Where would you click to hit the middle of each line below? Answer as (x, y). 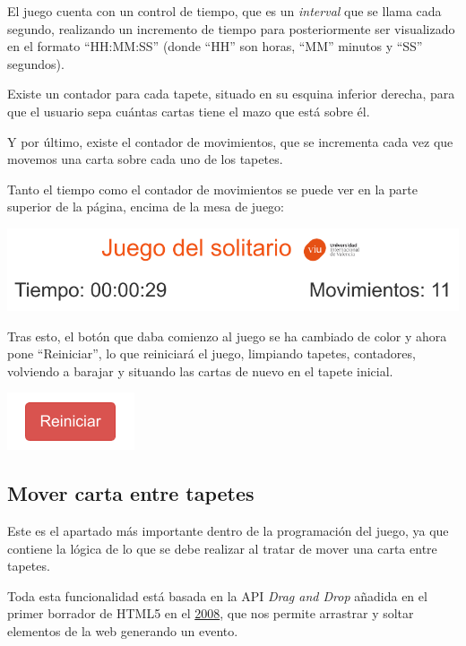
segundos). (36, 63)
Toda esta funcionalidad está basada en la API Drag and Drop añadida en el (217, 595)
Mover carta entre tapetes (131, 493)
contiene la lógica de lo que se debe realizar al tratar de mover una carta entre (222, 548)
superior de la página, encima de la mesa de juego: (146, 207)
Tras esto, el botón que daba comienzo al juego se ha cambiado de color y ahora (227, 336)
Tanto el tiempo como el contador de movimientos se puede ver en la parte (212, 189)
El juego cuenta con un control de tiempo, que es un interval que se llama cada (224, 11)
